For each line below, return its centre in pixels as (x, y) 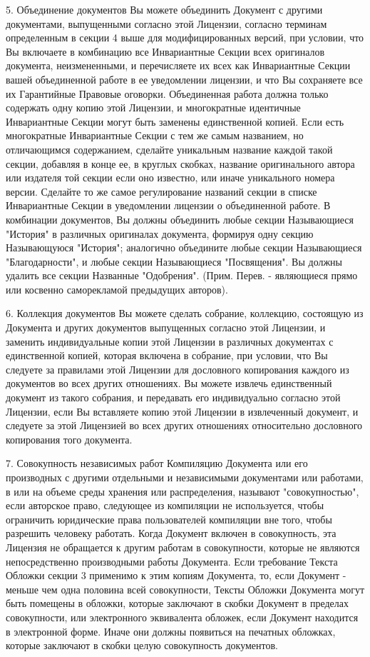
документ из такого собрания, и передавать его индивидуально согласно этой (173, 397)
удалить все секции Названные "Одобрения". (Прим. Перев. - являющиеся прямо (182, 275)
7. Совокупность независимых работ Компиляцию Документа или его (157, 463)
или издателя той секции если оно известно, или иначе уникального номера (170, 177)
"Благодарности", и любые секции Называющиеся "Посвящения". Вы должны (174, 261)
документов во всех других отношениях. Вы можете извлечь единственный (169, 383)
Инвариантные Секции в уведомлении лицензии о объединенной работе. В (168, 205)
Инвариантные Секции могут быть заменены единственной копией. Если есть (175, 121)
